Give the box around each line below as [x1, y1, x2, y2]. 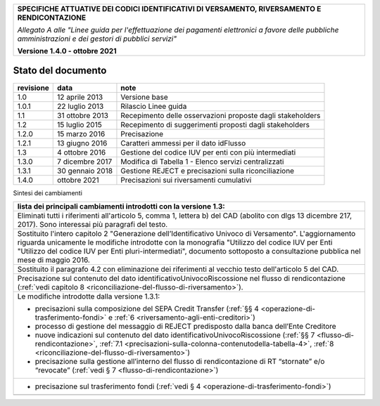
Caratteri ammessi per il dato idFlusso [120, 138, 246, 148]
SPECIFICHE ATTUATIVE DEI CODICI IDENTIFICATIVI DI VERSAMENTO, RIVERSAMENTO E [17, 4, 322, 13]
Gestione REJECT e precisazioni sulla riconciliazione [120, 166, 295, 176]
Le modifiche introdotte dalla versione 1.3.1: [17, 292, 160, 301]
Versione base [120, 92, 168, 102]
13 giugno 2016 [57, 138, 108, 148]
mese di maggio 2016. [17, 255, 91, 265]
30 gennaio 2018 [57, 166, 113, 176]
